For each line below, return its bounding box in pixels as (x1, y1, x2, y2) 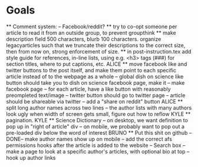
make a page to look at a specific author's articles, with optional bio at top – (6, 148, 190, 155)
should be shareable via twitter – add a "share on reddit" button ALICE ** (6, 98, 183, 105)
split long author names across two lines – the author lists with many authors (6, 104, 192, 111)
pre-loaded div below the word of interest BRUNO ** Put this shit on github (6, 129, 188, 136)
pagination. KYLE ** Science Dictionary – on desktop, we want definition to (6, 116, 189, 123)
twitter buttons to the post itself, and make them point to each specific (6, 66, 177, 74)
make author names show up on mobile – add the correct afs (24, 135, 173, 142)
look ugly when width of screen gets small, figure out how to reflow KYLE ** (6, 110, 191, 118)
